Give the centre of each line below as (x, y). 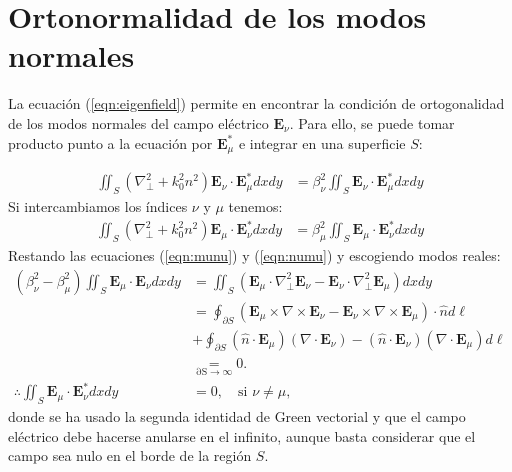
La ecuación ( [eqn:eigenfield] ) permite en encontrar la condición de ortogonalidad (256, 103)
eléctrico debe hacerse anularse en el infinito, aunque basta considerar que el (242, 435)
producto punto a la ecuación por (110, 142)
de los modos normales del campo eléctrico (138, 122)
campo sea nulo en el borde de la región (130, 455)
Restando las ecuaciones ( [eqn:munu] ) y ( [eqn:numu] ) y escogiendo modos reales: (254, 255)
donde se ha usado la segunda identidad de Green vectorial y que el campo (237, 416)
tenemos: (255, 206)
